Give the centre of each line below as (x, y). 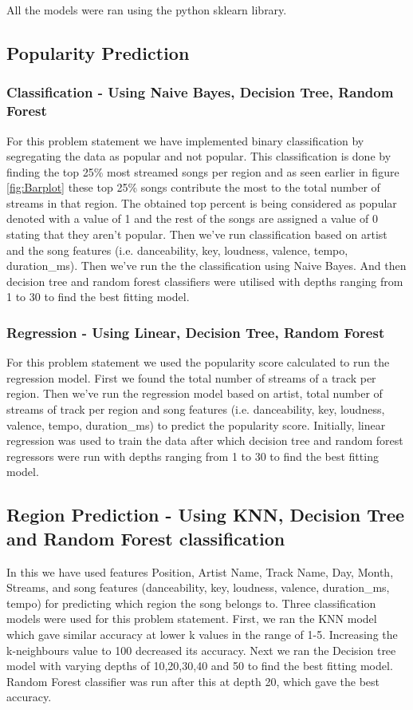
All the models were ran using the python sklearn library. (147, 10)
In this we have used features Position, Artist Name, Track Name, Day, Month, (200, 571)
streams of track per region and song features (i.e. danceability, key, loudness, (196, 409)
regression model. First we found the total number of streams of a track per (191, 377)
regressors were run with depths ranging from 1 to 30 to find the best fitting (193, 456)
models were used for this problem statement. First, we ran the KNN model (192, 619)
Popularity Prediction (98, 52)
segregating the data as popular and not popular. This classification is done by (199, 156)
